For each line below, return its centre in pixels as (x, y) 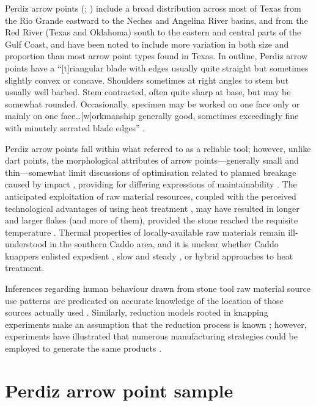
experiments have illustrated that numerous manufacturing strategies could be (151, 336)
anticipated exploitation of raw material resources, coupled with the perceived (151, 196)
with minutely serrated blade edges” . (75, 127)
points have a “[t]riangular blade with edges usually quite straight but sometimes (157, 67)
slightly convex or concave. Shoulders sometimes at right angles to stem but (147, 80)
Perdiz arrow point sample (119, 390)
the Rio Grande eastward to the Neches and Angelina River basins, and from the (156, 20)
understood (26, 244)
